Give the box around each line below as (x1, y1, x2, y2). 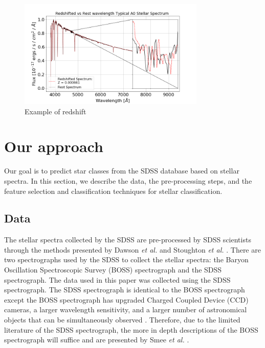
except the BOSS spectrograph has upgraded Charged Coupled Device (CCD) (4, 294, 249, 305)
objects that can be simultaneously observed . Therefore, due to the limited (4, 314, 240, 325)
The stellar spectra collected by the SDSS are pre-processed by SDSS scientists (4, 234, 251, 245)
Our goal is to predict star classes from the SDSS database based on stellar (4, 165, 239, 176)
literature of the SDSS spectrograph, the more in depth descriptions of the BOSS (4, 324, 258, 335)
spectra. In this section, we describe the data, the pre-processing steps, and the (4, 175, 252, 186)
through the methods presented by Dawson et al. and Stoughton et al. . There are (4, 244, 261, 255)
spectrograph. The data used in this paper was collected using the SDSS (4, 274, 231, 285)
